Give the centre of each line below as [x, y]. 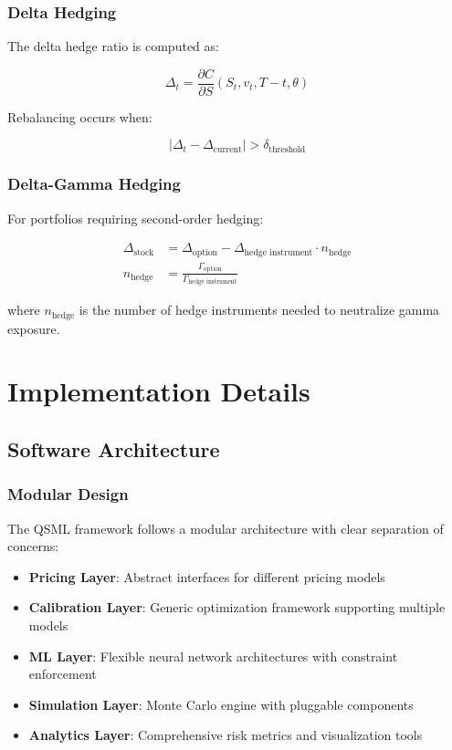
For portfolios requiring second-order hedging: [136, 218]
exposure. [34, 328]
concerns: [33, 546]
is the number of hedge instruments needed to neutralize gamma [259, 310]
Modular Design [68, 494]
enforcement [63, 674]
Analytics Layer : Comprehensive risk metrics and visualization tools [226, 735]
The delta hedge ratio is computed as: [113, 46]
